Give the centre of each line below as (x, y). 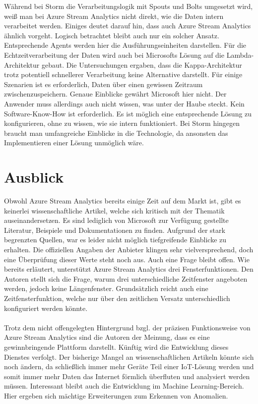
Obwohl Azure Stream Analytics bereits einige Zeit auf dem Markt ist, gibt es (123, 201)
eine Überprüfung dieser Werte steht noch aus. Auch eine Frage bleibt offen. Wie (127, 259)
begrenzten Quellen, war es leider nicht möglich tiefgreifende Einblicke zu (115, 240)
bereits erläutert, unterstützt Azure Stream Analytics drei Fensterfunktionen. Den (129, 269)
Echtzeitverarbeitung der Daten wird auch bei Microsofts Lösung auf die (114, 54)
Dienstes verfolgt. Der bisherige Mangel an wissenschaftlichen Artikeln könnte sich (129, 356)
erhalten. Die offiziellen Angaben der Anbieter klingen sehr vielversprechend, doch (129, 249)
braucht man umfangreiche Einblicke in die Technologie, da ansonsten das (116, 133)
